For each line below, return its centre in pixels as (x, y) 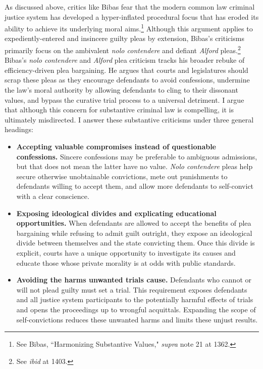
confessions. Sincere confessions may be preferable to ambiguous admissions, (137, 156)
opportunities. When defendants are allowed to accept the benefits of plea (134, 223)
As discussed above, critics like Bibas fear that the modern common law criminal (130, 7)
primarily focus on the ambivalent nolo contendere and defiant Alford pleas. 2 (123, 49)
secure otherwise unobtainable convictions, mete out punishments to (122, 176)
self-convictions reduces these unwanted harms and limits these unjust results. (137, 319)
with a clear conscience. (53, 196)
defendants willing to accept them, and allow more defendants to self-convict (135, 186)
